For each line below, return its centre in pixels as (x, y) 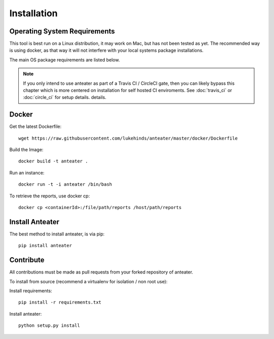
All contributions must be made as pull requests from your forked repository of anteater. (101, 272)
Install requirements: (31, 291)
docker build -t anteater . (53, 161)
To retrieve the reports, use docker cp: (49, 196)
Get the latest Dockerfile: (36, 126)
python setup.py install (49, 326)
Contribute (27, 260)
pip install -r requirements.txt (60, 302)
